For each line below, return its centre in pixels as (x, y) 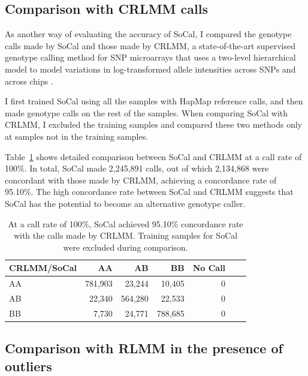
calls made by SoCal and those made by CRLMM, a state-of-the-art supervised (150, 45)
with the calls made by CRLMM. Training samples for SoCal (126, 235)
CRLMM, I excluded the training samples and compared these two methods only (154, 124)
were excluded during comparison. (126, 247)
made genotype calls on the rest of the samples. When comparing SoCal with (147, 112)
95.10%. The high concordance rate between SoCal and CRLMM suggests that (149, 192)
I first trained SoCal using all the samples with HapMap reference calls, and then (154, 101)
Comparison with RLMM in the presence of (144, 348)
